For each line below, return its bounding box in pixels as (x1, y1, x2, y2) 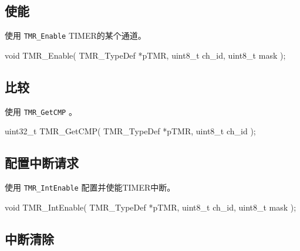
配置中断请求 (5, 154, 79, 172)
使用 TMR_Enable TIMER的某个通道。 (5, 29, 146, 42)
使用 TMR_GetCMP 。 (5, 105, 77, 117)
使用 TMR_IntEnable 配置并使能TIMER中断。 (5, 181, 176, 194)
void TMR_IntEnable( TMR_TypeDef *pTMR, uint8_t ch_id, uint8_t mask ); (5, 201, 296, 213)
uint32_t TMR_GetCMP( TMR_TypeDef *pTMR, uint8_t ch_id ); (5, 125, 256, 137)
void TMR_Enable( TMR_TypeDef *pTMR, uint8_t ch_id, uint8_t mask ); (5, 49, 286, 61)
